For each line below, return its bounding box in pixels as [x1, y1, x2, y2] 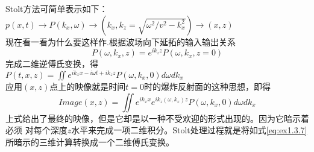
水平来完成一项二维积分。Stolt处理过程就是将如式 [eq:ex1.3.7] [71, 124, 307, 136]
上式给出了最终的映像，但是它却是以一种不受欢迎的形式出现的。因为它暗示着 [5, 112, 309, 124]
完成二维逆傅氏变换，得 [5, 57, 98, 70]
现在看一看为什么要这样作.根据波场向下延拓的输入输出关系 [5, 35, 236, 48]
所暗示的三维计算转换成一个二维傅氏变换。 [5, 135, 174, 148]
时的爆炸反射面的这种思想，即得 [143, 80, 271, 92]
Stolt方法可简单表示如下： [5, 2, 108, 14]
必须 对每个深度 [5, 124, 68, 136]
